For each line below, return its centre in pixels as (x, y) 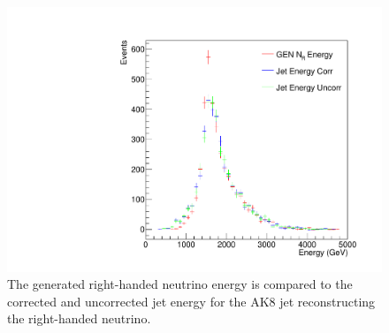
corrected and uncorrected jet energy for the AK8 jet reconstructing (191, 301)
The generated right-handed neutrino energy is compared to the (180, 284)
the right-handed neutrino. (79, 318)
